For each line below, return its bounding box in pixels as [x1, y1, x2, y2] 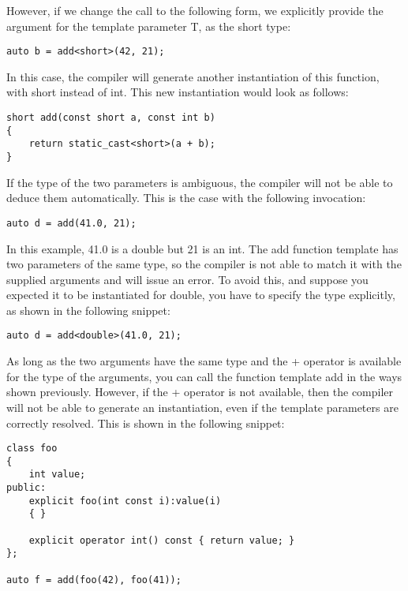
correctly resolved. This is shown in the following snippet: [6, 414, 285, 431]
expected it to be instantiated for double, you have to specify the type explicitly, [6, 286, 395, 303]
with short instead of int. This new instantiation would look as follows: [6, 84, 349, 100]
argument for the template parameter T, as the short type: [6, 17, 291, 34]
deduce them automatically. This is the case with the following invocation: [6, 189, 366, 206]
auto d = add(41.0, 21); [6, 217, 137, 229]
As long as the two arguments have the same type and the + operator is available [6, 353, 402, 369]
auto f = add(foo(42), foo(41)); [6, 574, 182, 585]
